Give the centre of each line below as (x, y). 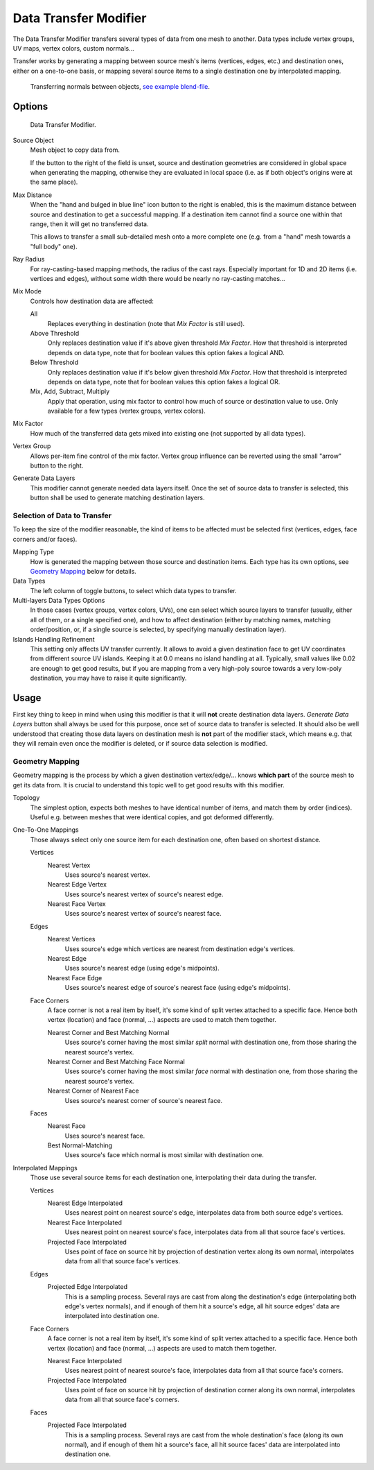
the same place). (54, 182)
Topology (26, 798)
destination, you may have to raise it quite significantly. (108, 678)
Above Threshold (55, 333)
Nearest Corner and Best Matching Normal (108, 1032)
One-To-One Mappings (46, 830)
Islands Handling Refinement (54, 639)
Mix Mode (27, 291)
